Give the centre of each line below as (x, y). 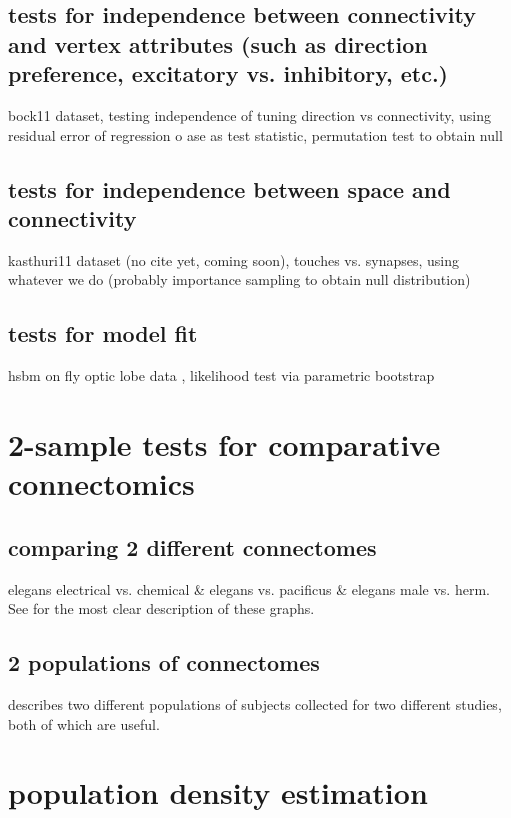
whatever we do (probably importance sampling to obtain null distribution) (239, 279)
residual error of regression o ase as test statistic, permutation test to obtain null (255, 134)
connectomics (101, 483)
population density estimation (218, 792)
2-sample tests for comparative (224, 443)
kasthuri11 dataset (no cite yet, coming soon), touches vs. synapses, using (234, 259)
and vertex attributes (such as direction (218, 43)
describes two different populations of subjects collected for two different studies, (255, 703)
